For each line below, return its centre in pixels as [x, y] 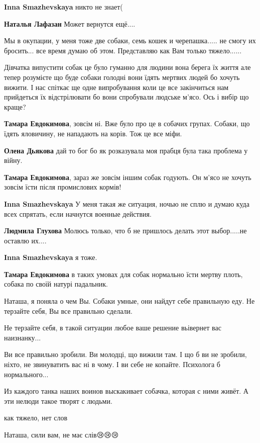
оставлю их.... [25, 240]
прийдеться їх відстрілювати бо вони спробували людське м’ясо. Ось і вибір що [126, 97]
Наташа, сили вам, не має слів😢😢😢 [61, 434]
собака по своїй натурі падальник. [56, 284]
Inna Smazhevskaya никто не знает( [63, 7]
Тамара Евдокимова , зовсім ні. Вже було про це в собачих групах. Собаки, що [127, 123]
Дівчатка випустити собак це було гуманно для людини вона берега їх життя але [127, 67]
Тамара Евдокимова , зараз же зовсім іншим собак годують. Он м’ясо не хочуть [128, 177]
